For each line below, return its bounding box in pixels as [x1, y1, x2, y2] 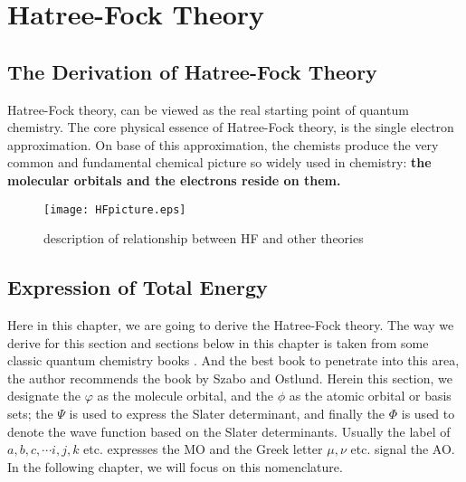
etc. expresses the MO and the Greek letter [83, 439, 323, 458]
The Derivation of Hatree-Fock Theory [7, 57, 377, 85]
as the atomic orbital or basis [289, 386, 452, 405]
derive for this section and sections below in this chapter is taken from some [7, 333, 429, 352]
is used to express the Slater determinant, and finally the [69, 403, 385, 422]
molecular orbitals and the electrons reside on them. [7, 170, 341, 189]
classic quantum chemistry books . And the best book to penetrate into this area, [7, 351, 460, 370]
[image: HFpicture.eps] [43, 203, 186, 216]
